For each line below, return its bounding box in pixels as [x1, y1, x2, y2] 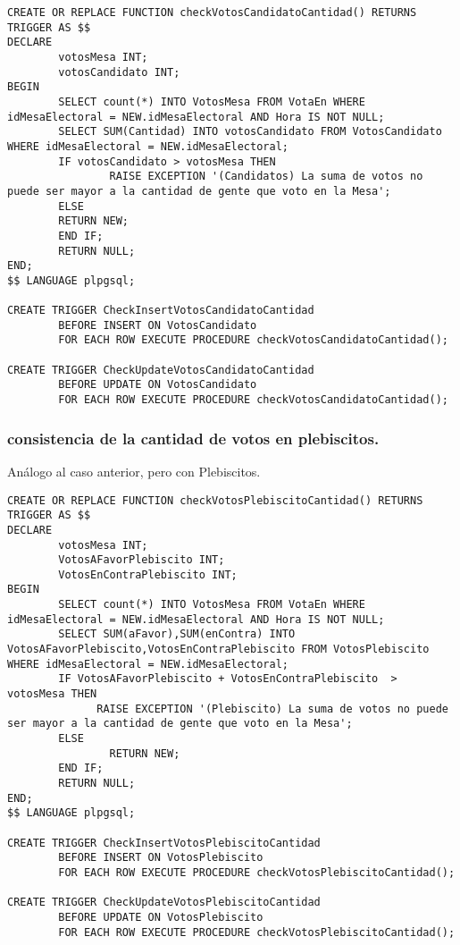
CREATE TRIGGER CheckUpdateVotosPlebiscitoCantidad [7, 896, 321, 909]
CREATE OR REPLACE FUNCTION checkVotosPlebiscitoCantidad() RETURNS [7, 494, 423, 507]
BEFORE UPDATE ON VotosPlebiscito [58, 910, 263, 924]
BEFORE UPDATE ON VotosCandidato [58, 378, 257, 392]
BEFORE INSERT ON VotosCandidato [58, 318, 257, 332]
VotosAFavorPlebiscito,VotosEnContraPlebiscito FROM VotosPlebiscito [7, 643, 430, 656]
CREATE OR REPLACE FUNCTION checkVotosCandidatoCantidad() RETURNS [7, 6, 417, 19]
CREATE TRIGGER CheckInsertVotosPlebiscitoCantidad [7, 836, 321, 849]
